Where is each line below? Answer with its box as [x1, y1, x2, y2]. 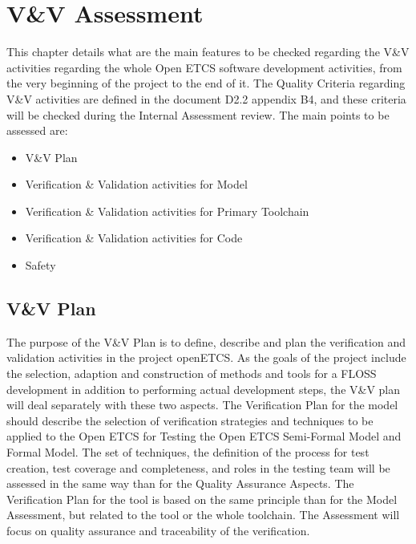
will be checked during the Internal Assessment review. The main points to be [6, 106, 390, 123]
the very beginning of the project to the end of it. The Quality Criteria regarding [6, 75, 406, 91]
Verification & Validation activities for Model [25, 176, 248, 193]
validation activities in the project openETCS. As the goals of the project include [6, 349, 406, 366]
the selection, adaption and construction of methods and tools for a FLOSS [6, 365, 377, 382]
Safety [25, 257, 56, 274]
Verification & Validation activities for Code [25, 229, 243, 246]
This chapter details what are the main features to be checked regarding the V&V [6, 43, 410, 60]
